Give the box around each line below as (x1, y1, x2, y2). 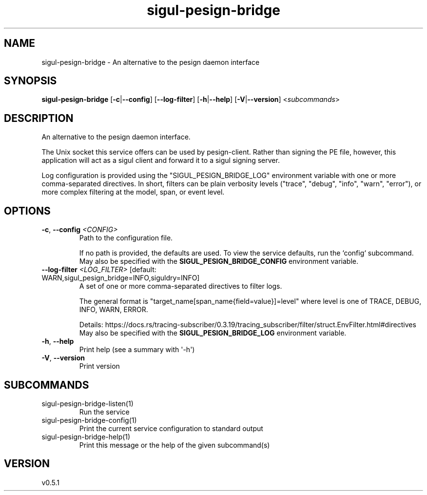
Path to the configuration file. (79, 234, 173, 242)
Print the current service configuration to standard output (79, 424, 263, 433)
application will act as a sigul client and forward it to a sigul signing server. (41, 156, 280, 165)
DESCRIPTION (4, 112, 74, 124)
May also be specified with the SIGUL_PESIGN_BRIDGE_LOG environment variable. (79, 329, 347, 337)
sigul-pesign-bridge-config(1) (41, 416, 137, 424)
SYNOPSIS (4, 75, 57, 87)
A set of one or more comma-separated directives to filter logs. (79, 282, 282, 291)
